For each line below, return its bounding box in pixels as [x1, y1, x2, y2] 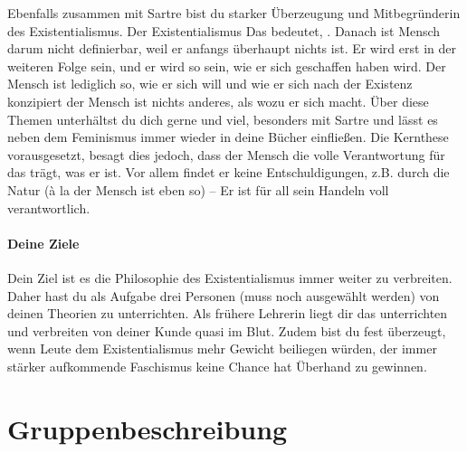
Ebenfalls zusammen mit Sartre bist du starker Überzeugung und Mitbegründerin [7, 4, 461, 22]
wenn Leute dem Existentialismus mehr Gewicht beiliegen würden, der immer [7, 339, 437, 358]
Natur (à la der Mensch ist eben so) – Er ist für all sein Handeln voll [7, 180, 389, 199]
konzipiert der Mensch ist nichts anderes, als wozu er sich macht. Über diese [7, 91, 429, 110]
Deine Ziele [7, 233, 80, 252]
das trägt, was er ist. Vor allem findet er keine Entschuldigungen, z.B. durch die [7, 163, 450, 182]
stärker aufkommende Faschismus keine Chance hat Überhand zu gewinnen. [7, 356, 427, 375]
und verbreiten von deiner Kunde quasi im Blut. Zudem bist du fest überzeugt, [7, 321, 446, 340]
